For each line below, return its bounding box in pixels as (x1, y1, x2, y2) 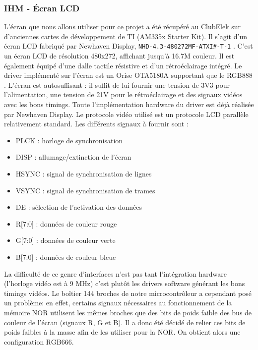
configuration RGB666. (4, 336, 74, 347)
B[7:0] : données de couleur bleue (15, 251, 116, 262)
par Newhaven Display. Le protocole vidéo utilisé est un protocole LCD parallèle (4, 109, 249, 119)
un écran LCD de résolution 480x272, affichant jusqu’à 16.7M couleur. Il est (4, 51, 235, 61)
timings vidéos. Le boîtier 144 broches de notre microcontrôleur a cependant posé (4, 288, 252, 298)
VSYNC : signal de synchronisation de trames (15, 185, 155, 195)
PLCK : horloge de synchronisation (15, 135, 123, 145)
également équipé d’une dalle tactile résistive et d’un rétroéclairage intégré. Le (4, 60, 242, 70)
